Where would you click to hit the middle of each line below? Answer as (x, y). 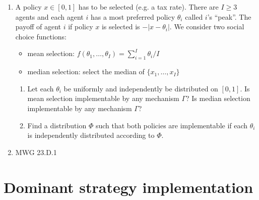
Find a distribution (57, 125)
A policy (28, 7)
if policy (81, 27)
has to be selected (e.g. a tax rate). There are (148, 7)
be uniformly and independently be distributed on (141, 88)
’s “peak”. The (229, 16)
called (194, 16)
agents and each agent (49, 16)
